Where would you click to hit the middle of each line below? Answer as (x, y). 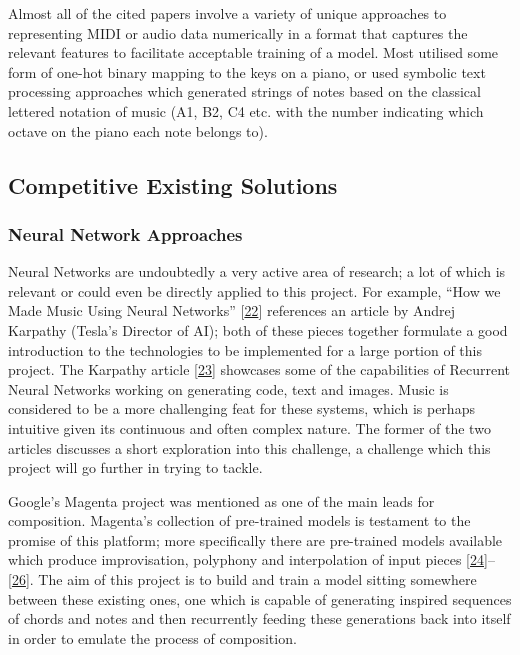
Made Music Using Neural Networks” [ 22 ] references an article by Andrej (232, 310)
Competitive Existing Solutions (173, 184)
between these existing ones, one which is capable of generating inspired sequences (260, 598)
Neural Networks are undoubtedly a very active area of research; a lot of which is (257, 271)
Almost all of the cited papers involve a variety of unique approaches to (227, 13)
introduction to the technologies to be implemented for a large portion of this (245, 349)
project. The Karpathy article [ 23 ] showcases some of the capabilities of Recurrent (259, 369)
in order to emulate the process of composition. (152, 637)
